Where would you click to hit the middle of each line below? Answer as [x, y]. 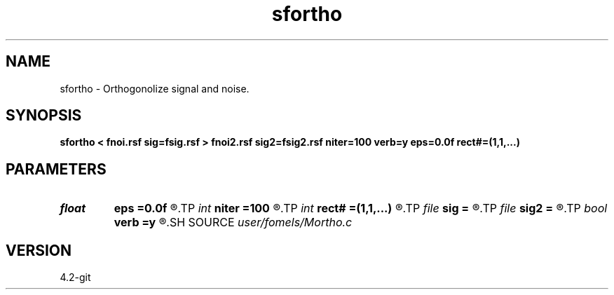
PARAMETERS [56, 169]
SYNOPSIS [44, 116]
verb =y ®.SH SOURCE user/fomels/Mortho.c [233, 222]
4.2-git [75, 277]
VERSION [39, 250]
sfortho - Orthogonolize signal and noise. [155, 88]
